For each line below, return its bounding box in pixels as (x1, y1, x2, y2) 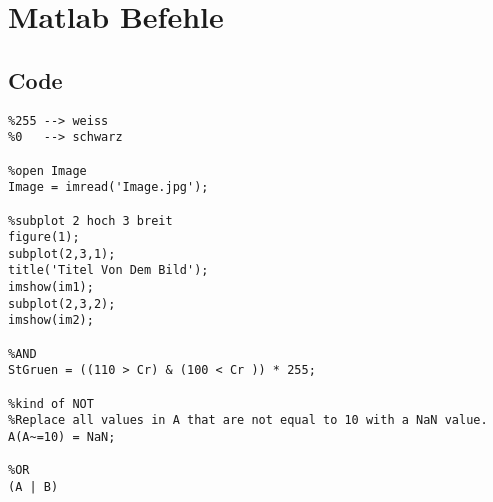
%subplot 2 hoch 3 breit (8, 213, 173, 228)
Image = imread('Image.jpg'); (8, 180, 209, 195)
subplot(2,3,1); (8, 246, 116, 261)
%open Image (8, 163, 87, 178)
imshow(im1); (8, 280, 94, 295)
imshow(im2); (8, 313, 94, 328)
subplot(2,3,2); (8, 296, 116, 311)
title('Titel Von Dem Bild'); (8, 263, 209, 278)
